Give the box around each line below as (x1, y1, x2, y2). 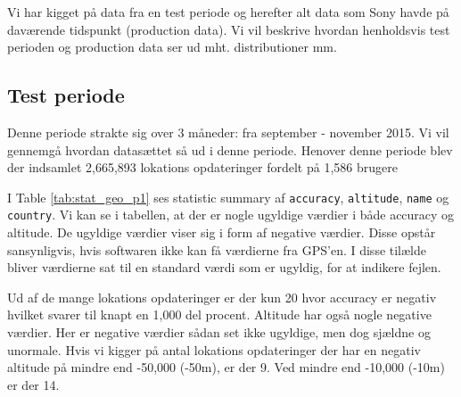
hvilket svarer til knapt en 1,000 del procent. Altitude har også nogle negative (7, 305, 432, 324)
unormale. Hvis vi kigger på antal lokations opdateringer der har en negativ (7, 340, 421, 359)
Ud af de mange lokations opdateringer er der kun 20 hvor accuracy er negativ (7, 287, 437, 306)
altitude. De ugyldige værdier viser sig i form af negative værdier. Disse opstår (7, 223, 436, 242)
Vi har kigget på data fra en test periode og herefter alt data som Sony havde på (7, 3, 449, 21)
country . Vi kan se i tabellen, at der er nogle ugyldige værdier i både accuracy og (7, 205, 455, 224)
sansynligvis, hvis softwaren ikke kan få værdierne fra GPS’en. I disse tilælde (7, 240, 427, 259)
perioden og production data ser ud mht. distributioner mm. (7, 37, 337, 56)
